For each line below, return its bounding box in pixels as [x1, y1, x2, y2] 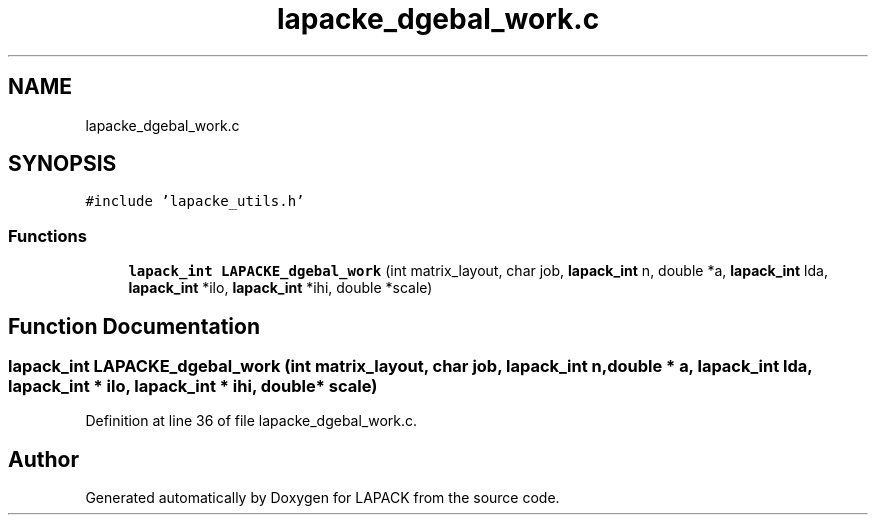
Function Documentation [8, 313, 260, 339]
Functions [8, 225, 87, 246]
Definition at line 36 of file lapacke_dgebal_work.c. [85, 412, 418, 430]
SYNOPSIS [8, 151, 117, 177]
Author [8, 446, 79, 472]
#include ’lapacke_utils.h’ [85, 193, 305, 210]
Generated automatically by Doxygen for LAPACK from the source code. [85, 489, 560, 507]
